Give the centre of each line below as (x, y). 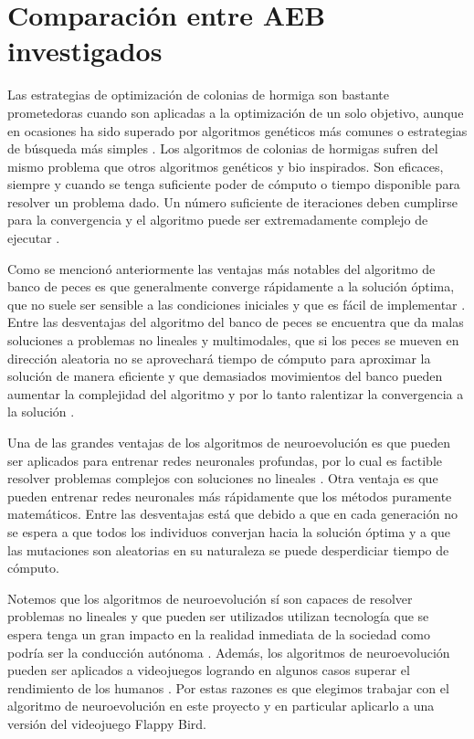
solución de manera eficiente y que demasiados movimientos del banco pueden (225, 376)
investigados (85, 51)
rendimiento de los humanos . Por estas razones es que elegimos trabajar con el (228, 687)
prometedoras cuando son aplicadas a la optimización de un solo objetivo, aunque (236, 112)
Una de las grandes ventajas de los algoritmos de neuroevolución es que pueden (229, 442)
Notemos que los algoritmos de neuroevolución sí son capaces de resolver (210, 598)
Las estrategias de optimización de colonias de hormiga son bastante (198, 95)
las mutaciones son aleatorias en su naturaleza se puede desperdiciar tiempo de (228, 549)
